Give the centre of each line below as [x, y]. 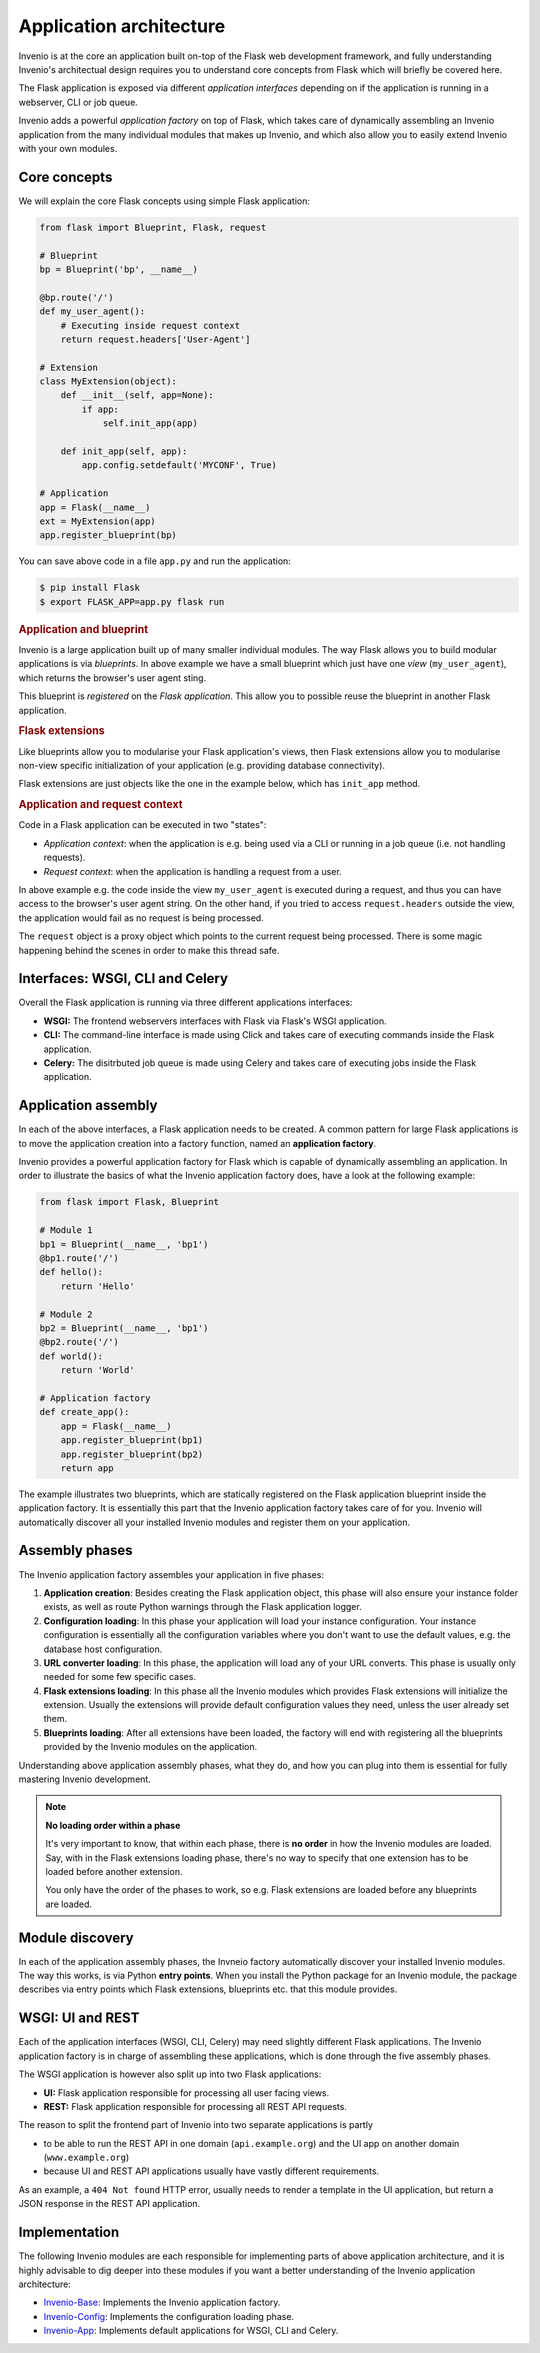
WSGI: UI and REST [79, 2018]
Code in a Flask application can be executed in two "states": [142, 825]
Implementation [69, 2232]
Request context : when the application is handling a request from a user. [192, 871]
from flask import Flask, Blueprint [129, 1202]
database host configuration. [103, 1649]
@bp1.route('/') [79, 1258]
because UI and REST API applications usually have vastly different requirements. [211, 2171]
